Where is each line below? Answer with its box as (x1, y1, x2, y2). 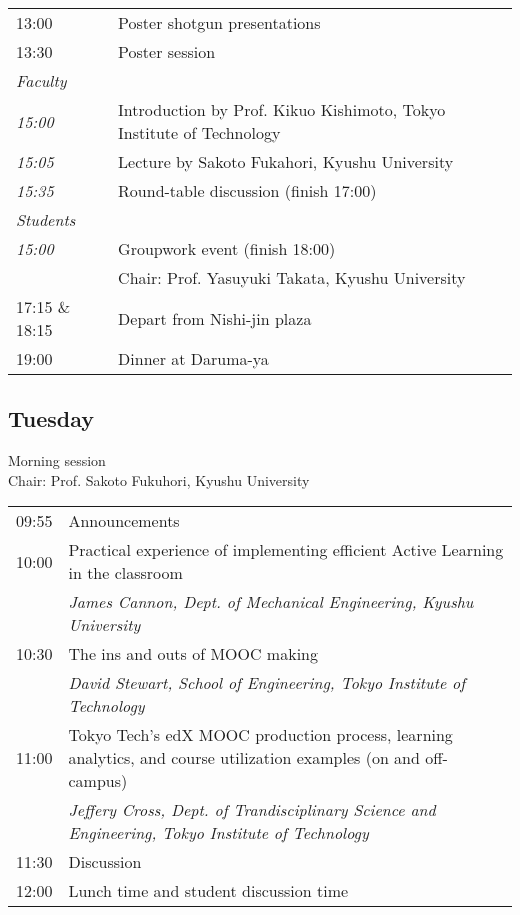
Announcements (68, 509, 180, 533)
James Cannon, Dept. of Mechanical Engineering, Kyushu (68, 590, 474, 614)
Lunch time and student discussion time (68, 879, 349, 903)
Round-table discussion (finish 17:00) (118, 179, 377, 202)
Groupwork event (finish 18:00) (118, 237, 336, 260)
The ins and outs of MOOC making (68, 642, 318, 666)
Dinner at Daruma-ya (118, 347, 269, 370)
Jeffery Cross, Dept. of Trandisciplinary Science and (68, 798, 436, 822)
